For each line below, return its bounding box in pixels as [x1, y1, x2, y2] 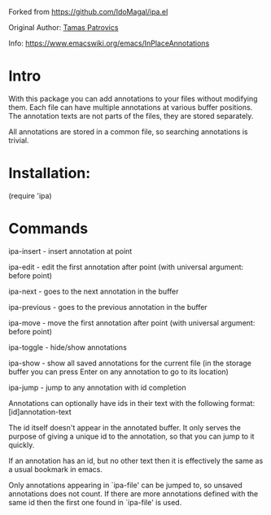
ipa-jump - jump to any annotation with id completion [8, 382, 187, 392]
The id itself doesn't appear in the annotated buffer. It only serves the [8, 422, 242, 432]
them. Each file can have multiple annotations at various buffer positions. [8, 102, 253, 112]
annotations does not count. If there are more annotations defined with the [8, 488, 259, 499]
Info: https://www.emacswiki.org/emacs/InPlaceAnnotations [8, 38, 210, 48]
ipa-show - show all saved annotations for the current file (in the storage [8, 358, 252, 368]
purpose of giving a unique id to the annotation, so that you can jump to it [8, 431, 255, 441]
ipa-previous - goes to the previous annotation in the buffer [8, 302, 208, 312]
